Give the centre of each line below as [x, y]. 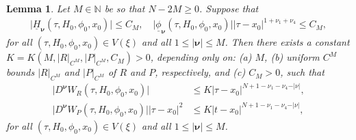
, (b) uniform [292, 57]
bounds [21, 72]
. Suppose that [229, 8]
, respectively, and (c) [200, 72]
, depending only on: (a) [201, 57]
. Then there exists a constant [287, 42]
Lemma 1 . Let [38, 8]
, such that [302, 72]
